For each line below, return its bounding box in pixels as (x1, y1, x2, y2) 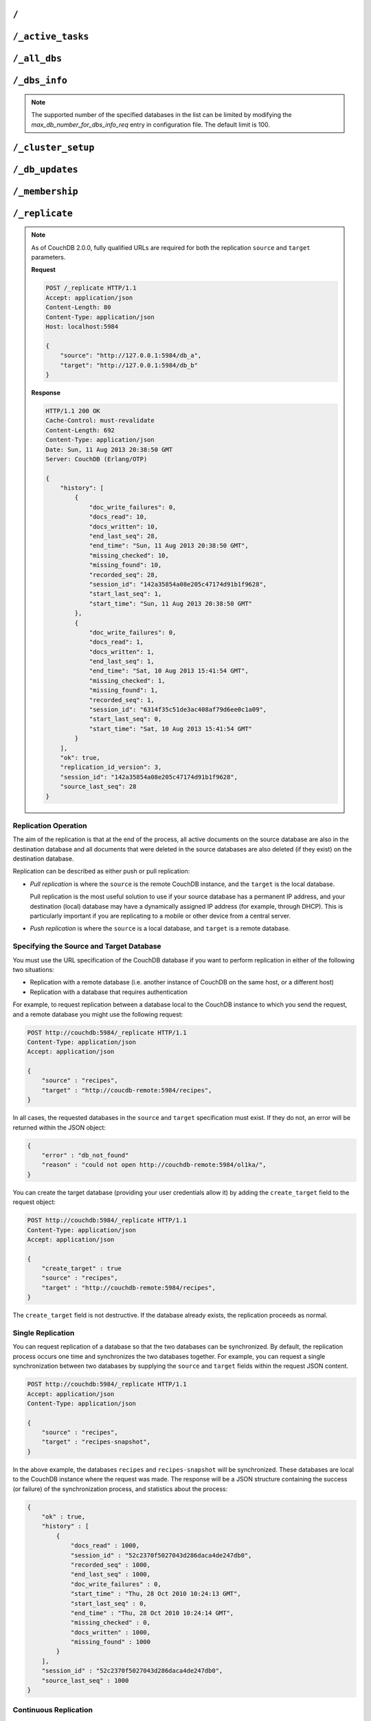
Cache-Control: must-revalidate (45, 416, 155, 425)
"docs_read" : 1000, (70, 1542, 140, 1550)
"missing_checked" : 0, (70, 1618, 151, 1627)
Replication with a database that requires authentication (30, 988, 188, 996)
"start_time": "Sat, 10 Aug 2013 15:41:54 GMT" (89, 725, 253, 732)
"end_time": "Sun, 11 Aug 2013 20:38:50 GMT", (89, 542, 249, 550)
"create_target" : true (41, 1265, 122, 1273)
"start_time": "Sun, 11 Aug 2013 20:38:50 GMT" (89, 600, 253, 607)
